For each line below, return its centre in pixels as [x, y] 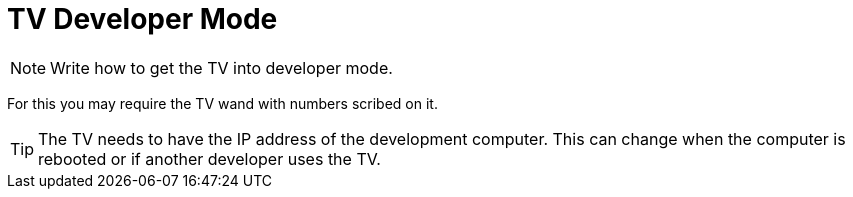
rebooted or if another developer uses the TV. [209, 158]
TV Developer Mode [142, 19]
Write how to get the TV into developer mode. [221, 67]
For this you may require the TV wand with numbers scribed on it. [222, 103]
